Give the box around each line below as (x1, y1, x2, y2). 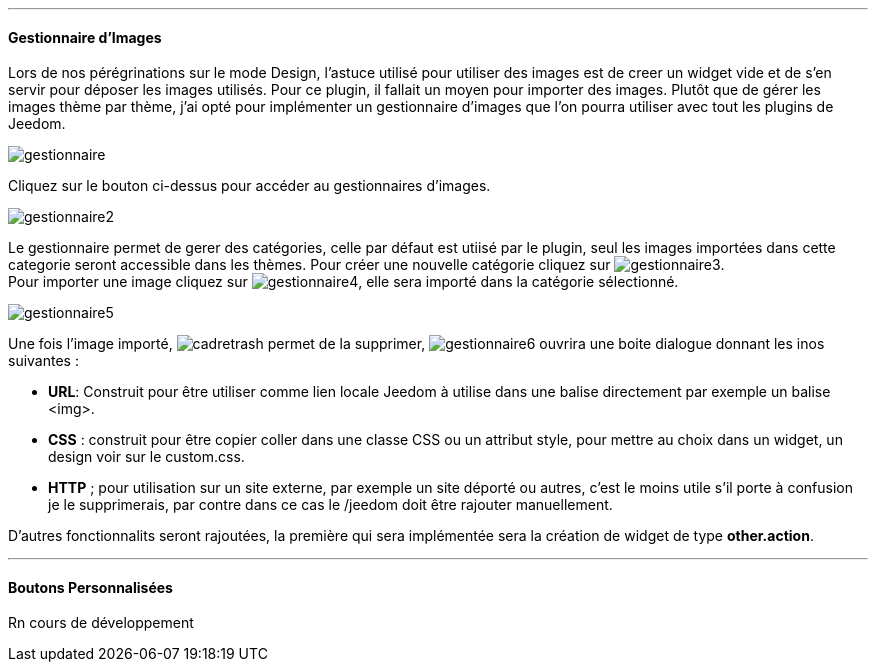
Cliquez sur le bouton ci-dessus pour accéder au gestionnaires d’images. (8, 177, 491, 195)
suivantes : (8, 352, 79, 370)
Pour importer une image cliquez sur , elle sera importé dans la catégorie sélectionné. (8, 273, 679, 291)
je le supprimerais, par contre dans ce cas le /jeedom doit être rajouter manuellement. (48, 496, 613, 514)
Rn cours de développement (8, 614, 194, 632)
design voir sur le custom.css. (48, 448, 245, 466)
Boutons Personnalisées (8, 578, 173, 596)
